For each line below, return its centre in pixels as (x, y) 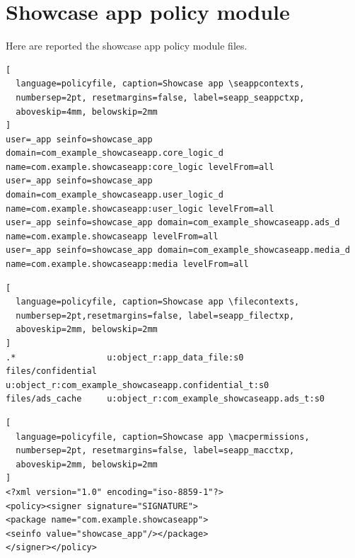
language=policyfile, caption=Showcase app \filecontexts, (158, 302)
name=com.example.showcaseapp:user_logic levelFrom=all (140, 209)
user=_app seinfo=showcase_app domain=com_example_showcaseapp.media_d (178, 250)
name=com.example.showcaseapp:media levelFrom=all (127, 264)
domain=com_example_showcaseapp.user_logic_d (115, 195)
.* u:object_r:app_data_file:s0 (125, 357)
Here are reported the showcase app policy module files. (127, 46)
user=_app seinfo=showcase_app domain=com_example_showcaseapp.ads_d (173, 223)
